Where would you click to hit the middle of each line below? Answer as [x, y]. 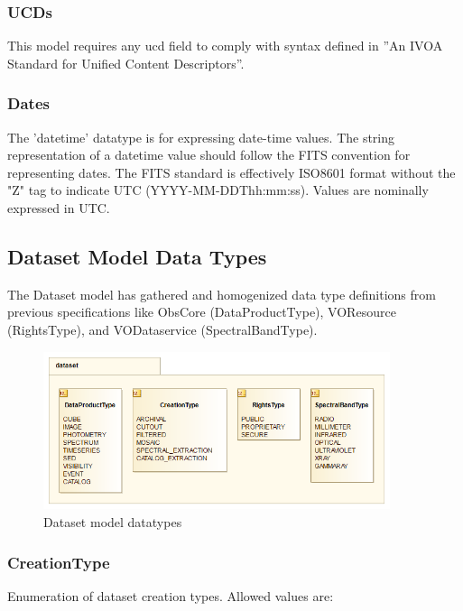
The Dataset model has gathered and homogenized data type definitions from [222, 294]
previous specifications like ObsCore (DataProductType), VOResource [202, 312]
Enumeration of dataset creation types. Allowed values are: [171, 595]
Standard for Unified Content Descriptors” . [126, 63]
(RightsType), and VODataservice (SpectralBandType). [162, 329]
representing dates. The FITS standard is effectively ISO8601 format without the [231, 172]
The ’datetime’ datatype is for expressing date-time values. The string [201, 137]
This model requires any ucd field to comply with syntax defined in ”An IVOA [225, 46]
